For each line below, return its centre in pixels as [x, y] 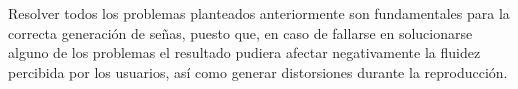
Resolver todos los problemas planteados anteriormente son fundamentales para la [259, 13]
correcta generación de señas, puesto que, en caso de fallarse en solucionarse [240, 32]
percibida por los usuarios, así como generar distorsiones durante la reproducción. [258, 71]
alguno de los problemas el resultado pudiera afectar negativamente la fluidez [244, 52]
